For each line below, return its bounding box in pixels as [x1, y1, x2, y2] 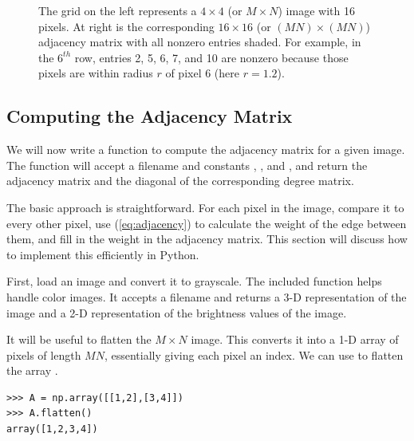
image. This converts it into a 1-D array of [191, 331, 399, 348]
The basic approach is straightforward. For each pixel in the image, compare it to [6, 199, 404, 215]
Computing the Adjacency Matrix [6, 104, 293, 128]
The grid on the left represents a [38, 2, 197, 18]
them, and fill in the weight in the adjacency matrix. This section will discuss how [6, 230, 408, 247]
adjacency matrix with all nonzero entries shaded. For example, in [38, 33, 361, 50]
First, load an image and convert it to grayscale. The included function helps [6, 273, 382, 289]
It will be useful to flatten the [6, 331, 152, 348]
